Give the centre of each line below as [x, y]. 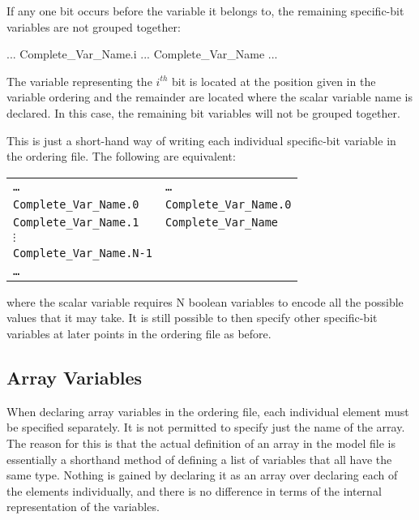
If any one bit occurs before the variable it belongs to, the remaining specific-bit [205, 11]
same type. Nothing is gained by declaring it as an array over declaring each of [202, 475]
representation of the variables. [83, 507]
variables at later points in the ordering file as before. [139, 333]
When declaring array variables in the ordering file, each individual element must [208, 411]
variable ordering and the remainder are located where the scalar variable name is [209, 97]
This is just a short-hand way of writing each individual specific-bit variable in [201, 140]
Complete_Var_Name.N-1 [83, 253]
